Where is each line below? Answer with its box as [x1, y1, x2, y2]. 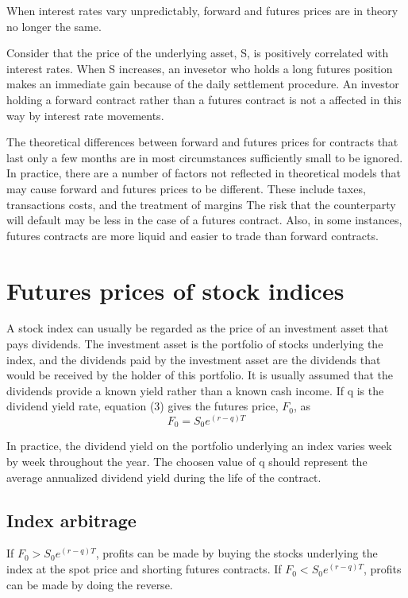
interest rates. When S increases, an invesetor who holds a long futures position [6, 60, 393, 76]
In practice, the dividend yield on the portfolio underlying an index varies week [6, 437, 392, 454]
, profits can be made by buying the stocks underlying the [95, 545, 378, 561]
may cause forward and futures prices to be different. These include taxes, [6, 180, 366, 196]
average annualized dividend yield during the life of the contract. [6, 468, 321, 485]
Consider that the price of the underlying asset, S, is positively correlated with [6, 45, 389, 61]
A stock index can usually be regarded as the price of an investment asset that [6, 320, 389, 336]
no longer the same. [6, 17, 102, 34]
